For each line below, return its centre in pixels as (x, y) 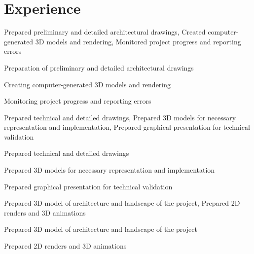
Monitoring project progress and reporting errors (78, 101)
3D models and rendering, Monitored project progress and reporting (138, 41)
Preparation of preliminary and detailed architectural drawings (99, 67)
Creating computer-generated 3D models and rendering (88, 84)
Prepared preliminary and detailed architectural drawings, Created (105, 32)
